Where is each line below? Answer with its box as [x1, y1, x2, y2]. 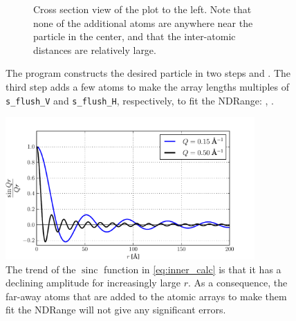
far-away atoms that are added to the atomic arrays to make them [6, 288, 287, 303]
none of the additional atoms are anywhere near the [33, 15, 253, 30]
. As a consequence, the [188, 275, 288, 290]
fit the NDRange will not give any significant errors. [6, 302, 226, 317]
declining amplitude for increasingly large [6, 275, 181, 290]
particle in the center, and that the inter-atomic [33, 29, 236, 44]
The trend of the [6, 262, 76, 276]
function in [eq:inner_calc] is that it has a [104, 262, 281, 276]
